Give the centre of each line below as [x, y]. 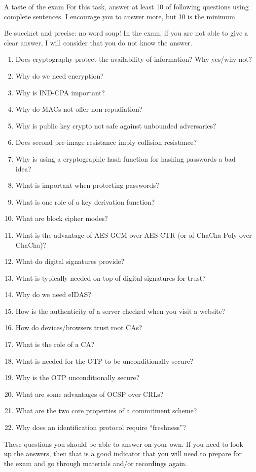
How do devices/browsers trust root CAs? [79, 327]
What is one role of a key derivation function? [85, 201]
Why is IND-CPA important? [60, 92]
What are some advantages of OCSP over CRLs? [90, 394]
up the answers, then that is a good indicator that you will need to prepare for [123, 453]
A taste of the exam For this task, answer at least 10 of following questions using [126, 6]
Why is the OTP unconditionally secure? [77, 377]
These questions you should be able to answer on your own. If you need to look [124, 444]
